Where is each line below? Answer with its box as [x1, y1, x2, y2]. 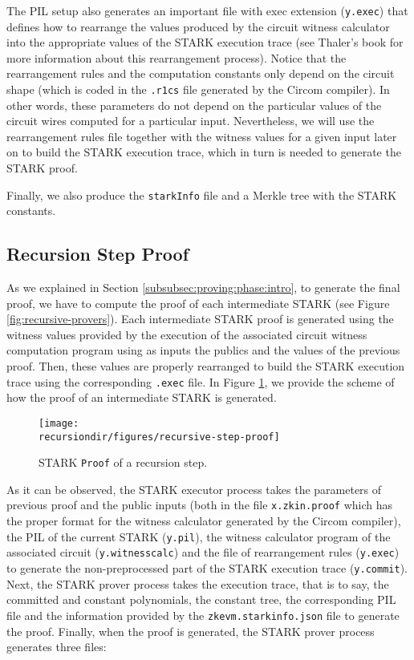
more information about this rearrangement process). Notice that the [6, 49, 347, 66]
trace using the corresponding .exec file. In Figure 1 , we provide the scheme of [6, 373, 395, 390]
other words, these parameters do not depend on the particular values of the [6, 96, 382, 113]
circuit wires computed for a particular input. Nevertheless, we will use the [6, 112, 375, 129]
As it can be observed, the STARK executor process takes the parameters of [6, 480, 382, 497]
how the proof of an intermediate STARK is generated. [6, 389, 277, 406]
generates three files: [6, 638, 107, 655]
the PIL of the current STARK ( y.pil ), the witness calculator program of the [6, 528, 391, 545]
